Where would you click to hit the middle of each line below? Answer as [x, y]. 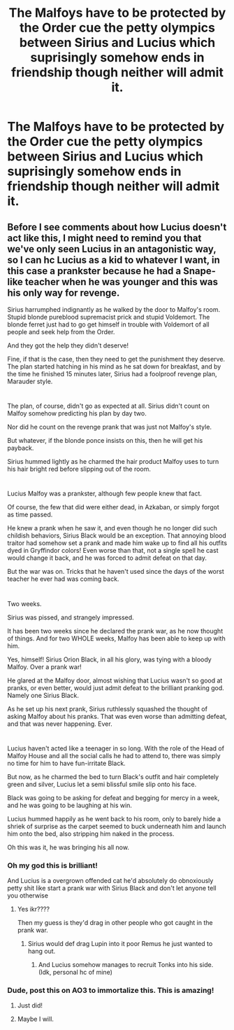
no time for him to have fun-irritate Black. [66, 763]
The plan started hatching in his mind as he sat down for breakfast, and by [114, 366]
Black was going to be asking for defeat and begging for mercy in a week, [114, 797]
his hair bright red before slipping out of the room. [79, 469]
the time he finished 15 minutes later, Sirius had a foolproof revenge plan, [112, 374]
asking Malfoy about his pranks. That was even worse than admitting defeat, [117, 716]
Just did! [30, 1005]
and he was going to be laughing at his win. [70, 805]
